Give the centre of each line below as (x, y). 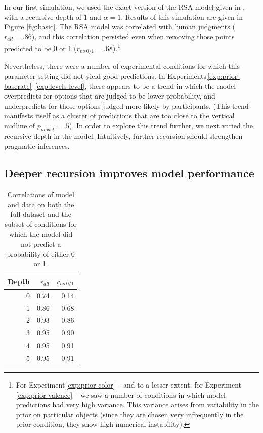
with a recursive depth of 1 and (53, 16)
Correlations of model (41, 194)
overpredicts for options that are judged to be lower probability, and (110, 96)
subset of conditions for (41, 224)
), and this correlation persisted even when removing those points (133, 36)
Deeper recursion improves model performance (129, 173)
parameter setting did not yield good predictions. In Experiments (105, 76)
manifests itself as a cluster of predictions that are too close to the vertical (119, 115)
